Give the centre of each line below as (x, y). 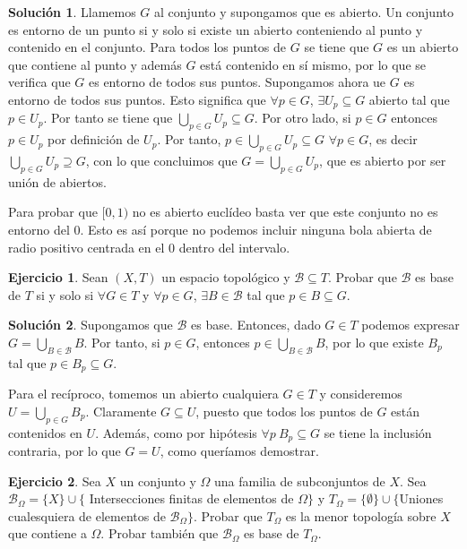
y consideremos (361, 394)
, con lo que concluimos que (161, 161)
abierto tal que (409, 99)
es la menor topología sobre (361, 515)
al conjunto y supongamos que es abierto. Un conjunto (304, 12)
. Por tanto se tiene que (108, 118)
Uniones (421, 498)
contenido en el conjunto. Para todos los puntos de (147, 47)
